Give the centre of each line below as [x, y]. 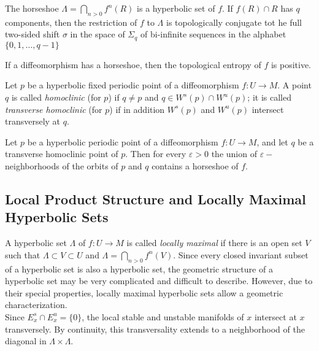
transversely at [33, 121]
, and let [272, 141]
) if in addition [137, 109]
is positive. [291, 64]
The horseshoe [32, 8]
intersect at [275, 316]
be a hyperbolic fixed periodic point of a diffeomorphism [133, 85]
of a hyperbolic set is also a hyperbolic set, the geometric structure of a [139, 268]
